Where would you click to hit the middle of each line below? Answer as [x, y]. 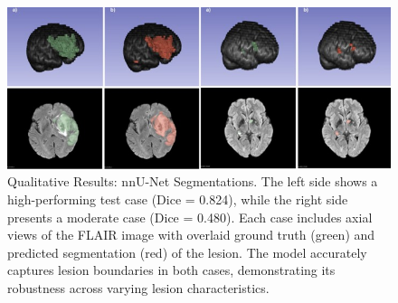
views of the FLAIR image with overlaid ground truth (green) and [191, 235]
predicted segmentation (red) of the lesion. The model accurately [187, 252]
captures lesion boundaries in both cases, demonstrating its [171, 270]
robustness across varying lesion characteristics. [138, 287]
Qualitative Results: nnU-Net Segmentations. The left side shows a [193, 181]
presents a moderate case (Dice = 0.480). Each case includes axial [190, 217]
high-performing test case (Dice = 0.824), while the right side [178, 199]
